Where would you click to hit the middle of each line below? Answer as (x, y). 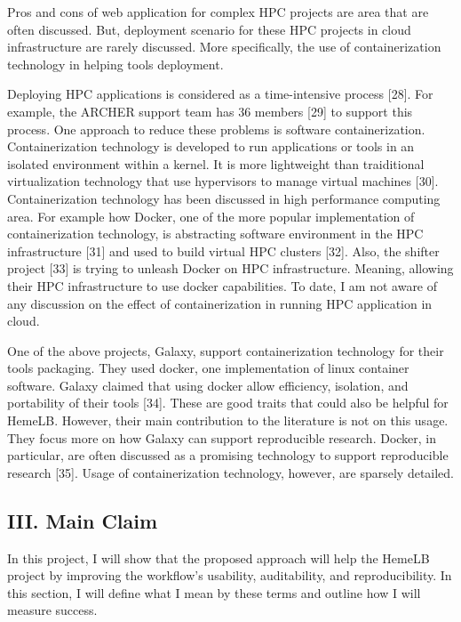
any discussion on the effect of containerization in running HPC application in (220, 303)
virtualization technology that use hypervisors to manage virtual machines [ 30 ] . (223, 181)
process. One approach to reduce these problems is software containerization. (216, 129)
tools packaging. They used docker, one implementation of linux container (208, 368)
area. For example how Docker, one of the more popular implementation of (211, 216)
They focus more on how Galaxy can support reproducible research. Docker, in (222, 437)
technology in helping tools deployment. (115, 64)
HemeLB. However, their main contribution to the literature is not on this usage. (228, 420)
